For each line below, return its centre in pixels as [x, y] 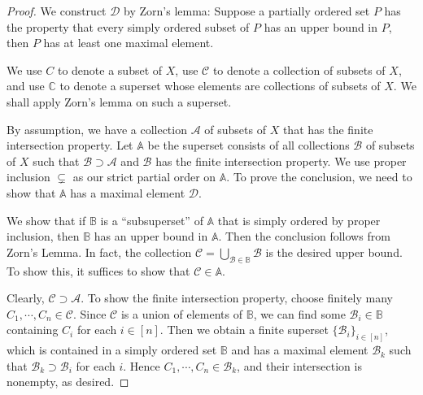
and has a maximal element [300, 350]
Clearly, [26, 298]
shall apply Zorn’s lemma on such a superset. [119, 101]
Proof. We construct [57, 11]
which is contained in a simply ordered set [112, 350]
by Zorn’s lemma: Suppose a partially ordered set [247, 11]
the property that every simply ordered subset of [128, 26]
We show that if [46, 220]
